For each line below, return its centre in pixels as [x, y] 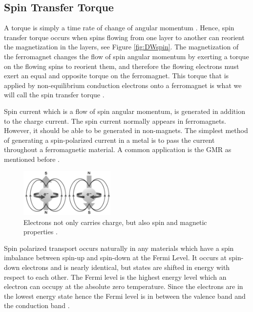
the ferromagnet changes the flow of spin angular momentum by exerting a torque [126, 56]
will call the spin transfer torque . [54, 95]
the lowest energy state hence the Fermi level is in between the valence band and [125, 296]
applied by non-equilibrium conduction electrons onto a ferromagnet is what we [123, 85]
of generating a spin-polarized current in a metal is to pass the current [109, 140]
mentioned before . [32, 159]
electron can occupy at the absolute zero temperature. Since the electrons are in [124, 286]
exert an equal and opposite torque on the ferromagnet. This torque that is [116, 76]
